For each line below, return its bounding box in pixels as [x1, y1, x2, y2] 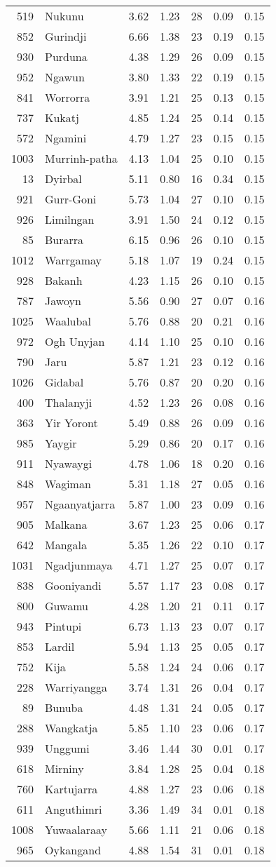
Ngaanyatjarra [45, 496, 116, 512]
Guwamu [45, 598, 88, 614]
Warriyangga [45, 679, 108, 695]
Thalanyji [45, 394, 92, 410]
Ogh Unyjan [45, 333, 105, 349]
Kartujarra [45, 781, 98, 797]
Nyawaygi [45, 455, 92, 471]
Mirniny [45, 760, 84, 777]
